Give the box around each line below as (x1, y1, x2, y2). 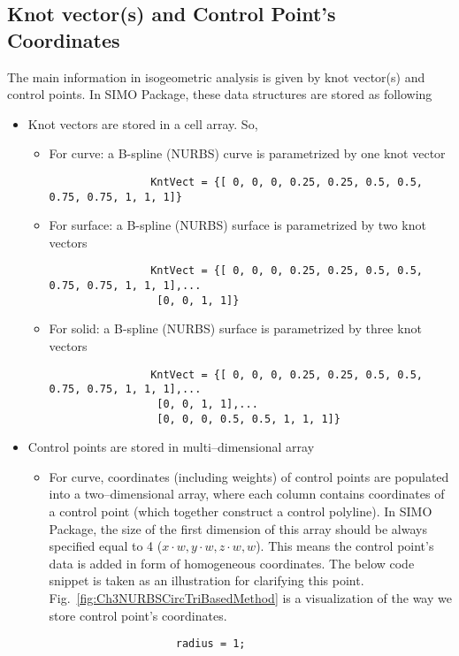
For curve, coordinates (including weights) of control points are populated (49, 467, 449, 485)
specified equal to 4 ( (49, 537, 163, 555)
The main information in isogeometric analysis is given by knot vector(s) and (7, 67, 425, 86)
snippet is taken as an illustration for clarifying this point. (49, 571, 364, 590)
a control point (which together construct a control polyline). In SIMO (49, 502, 432, 521)
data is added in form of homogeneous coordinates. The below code (49, 553, 415, 572)
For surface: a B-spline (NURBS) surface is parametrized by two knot (49, 216, 426, 234)
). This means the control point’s (256, 537, 434, 555)
